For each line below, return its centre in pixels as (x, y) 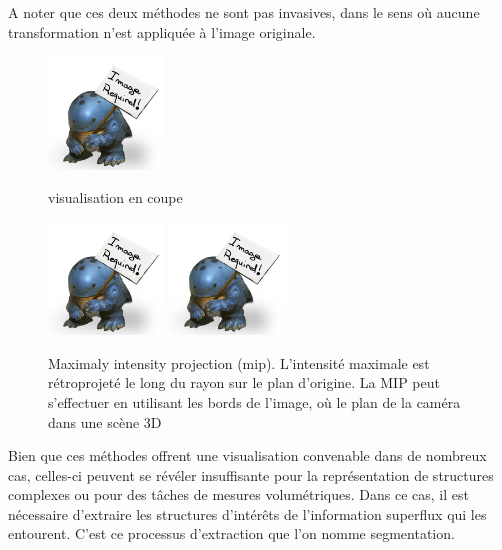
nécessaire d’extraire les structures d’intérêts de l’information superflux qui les (247, 513)
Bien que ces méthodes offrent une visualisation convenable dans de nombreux (247, 455)
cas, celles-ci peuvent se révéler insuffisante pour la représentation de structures (251, 474)
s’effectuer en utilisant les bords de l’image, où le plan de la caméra (254, 401)
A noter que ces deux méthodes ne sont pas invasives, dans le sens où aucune (244, 12)
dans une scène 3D (105, 421)
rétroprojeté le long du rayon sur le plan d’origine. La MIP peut (244, 382)
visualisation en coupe (115, 197)
